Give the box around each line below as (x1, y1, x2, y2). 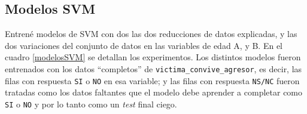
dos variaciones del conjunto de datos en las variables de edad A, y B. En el (5, 39, 282, 51)
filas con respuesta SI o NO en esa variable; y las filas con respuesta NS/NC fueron (5, 74, 300, 87)
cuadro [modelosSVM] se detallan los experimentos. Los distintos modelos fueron (5, 51, 301, 63)
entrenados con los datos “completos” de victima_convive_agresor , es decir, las (5, 62, 302, 75)
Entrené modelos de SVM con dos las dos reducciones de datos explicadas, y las (5, 27, 297, 40)
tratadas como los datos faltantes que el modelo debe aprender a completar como (5, 86, 303, 98)
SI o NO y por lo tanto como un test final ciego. (5, 97, 177, 110)
